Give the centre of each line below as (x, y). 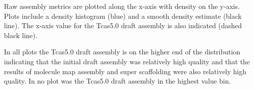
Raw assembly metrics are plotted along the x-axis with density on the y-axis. (122, 6)
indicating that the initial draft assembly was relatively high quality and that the (127, 61)
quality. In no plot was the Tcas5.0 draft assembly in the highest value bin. (117, 81)
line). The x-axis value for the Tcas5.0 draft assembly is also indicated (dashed (123, 25)
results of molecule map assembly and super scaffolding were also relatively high (125, 71)
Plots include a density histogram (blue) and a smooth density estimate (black (123, 16)
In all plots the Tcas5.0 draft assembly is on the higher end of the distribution (122, 52)
